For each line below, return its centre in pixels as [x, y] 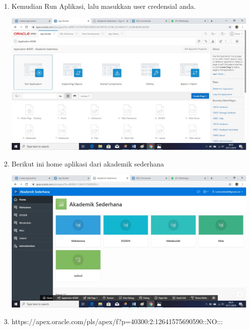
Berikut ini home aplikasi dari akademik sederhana [88, 163]
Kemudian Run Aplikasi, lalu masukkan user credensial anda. [104, 6]
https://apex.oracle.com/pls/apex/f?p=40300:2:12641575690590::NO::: [117, 321]
